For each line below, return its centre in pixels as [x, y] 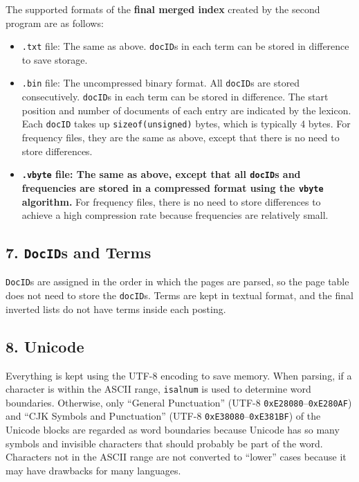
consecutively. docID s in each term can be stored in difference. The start [175, 97]
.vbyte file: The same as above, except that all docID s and [161, 174]
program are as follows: [55, 23]
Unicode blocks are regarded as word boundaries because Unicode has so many [173, 430]
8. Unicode [45, 346]
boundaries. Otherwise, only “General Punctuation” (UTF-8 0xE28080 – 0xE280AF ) [179, 402]
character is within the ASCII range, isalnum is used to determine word [158, 389]
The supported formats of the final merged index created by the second [163, 9]
